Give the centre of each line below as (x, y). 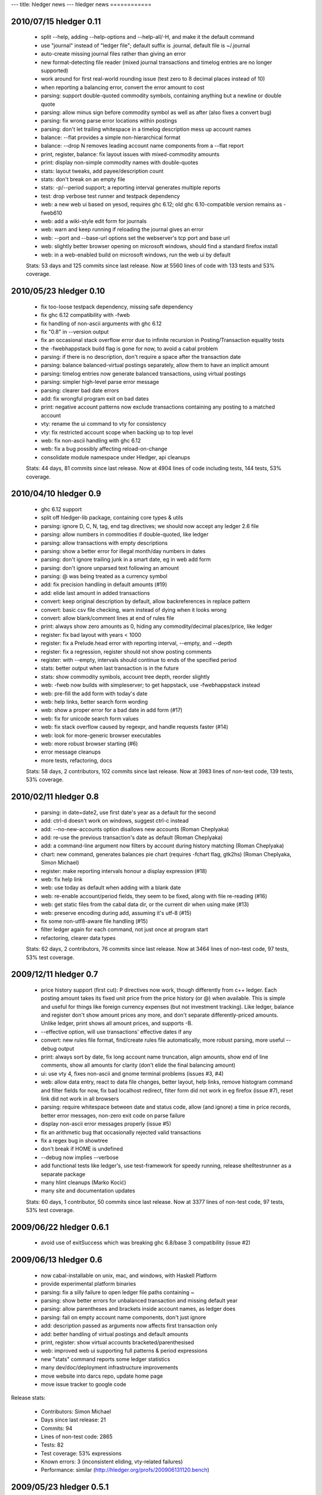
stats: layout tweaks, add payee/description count (102, 171)
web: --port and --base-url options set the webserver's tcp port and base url (135, 238)
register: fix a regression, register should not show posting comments (126, 651)
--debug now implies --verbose (80, 1157)
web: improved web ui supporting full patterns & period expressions (124, 1351)
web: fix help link (62, 879)
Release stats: (28, 1398)
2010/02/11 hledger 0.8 (55, 797)
